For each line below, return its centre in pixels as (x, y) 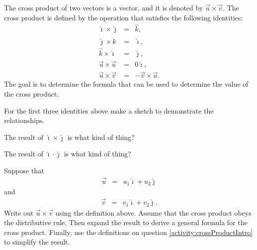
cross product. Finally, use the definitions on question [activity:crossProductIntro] (128, 232)
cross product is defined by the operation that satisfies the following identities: (124, 17)
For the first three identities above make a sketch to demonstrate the (109, 110)
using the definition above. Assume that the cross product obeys (153, 212)
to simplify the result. (37, 242)
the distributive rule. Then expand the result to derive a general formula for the (126, 222)
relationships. (24, 120)
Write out (19, 212)
